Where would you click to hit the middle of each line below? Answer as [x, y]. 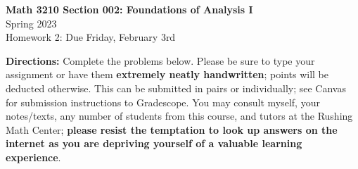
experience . [33, 157]
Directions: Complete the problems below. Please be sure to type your [160, 60]
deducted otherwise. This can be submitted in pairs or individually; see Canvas [176, 88]
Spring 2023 [31, 23]
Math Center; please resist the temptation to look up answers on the [172, 129]
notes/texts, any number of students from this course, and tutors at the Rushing [179, 116]
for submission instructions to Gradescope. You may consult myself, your [163, 102]
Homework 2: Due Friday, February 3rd [91, 37]
